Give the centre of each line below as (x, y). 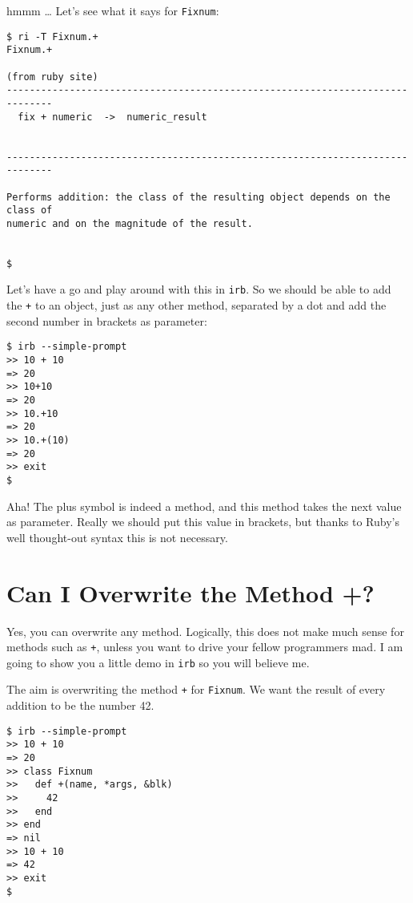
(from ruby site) (52, 77)
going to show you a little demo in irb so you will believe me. (158, 662)
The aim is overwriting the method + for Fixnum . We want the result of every (196, 689)
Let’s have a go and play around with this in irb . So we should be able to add (199, 289)
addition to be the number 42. (80, 705)
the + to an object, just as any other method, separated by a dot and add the (196, 305)
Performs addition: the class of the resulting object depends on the (198, 197)
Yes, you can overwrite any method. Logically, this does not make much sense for (205, 631)
